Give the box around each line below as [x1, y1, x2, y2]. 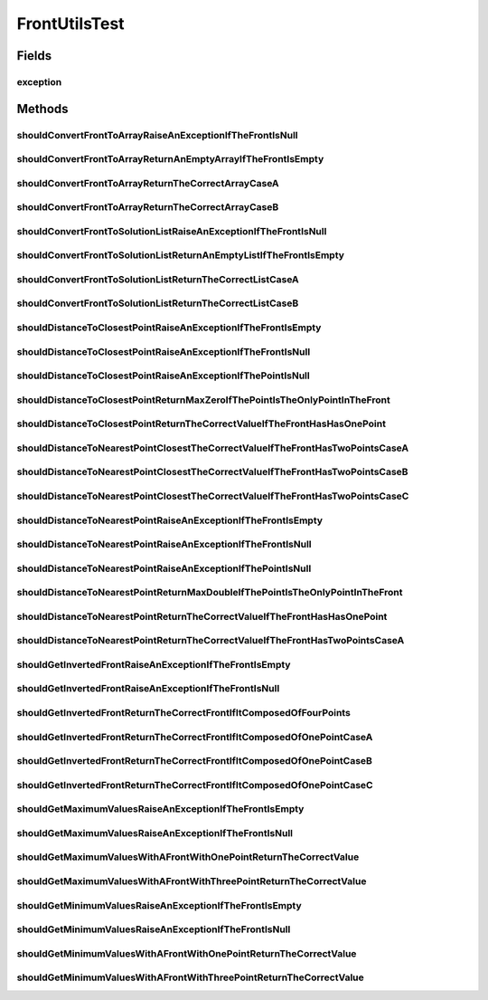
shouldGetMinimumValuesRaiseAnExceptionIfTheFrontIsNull [16, 923, 291, 936]
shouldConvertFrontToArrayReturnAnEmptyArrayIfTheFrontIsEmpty [16, 153, 324, 166]
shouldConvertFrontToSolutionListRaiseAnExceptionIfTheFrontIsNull [16, 224, 327, 237]
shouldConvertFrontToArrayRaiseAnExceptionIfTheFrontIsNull [16, 129, 298, 141]
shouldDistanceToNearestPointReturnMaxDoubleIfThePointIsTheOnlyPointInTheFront [16, 586, 403, 599]
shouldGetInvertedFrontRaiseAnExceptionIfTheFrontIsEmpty [16, 658, 291, 671]
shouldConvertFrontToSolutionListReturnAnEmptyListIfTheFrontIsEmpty [16, 249, 345, 262]
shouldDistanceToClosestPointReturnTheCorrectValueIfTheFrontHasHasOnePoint [16, 417, 386, 430]
